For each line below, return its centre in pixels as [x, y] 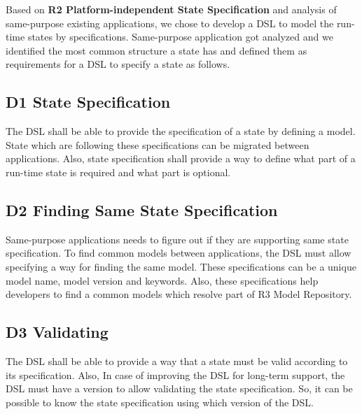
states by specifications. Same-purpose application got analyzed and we [180, 37]
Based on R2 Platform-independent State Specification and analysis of [171, 9]
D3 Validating [57, 332]
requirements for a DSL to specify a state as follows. [118, 64]
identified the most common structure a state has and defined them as [156, 50]
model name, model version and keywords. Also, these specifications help [162, 280]
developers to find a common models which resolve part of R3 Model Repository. [179, 294]
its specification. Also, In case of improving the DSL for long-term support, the [175, 374]
